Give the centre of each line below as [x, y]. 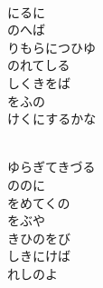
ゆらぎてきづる [51, 167]
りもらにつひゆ [51, 47]
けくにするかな [52, 119]
